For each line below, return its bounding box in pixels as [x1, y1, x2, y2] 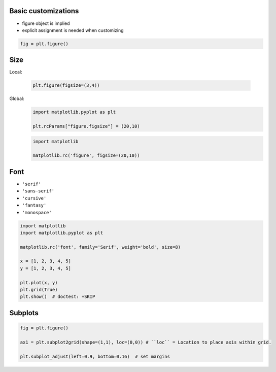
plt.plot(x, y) [20, 280, 58, 285]
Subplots [9, 309, 39, 317]
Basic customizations [9, 7, 79, 15]
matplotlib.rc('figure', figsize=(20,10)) [32, 153, 140, 158]
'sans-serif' [22, 188, 55, 194]
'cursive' [22, 195, 47, 201]
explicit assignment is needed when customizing [22, 27, 124, 33]
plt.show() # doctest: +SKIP [20, 294, 95, 299]
